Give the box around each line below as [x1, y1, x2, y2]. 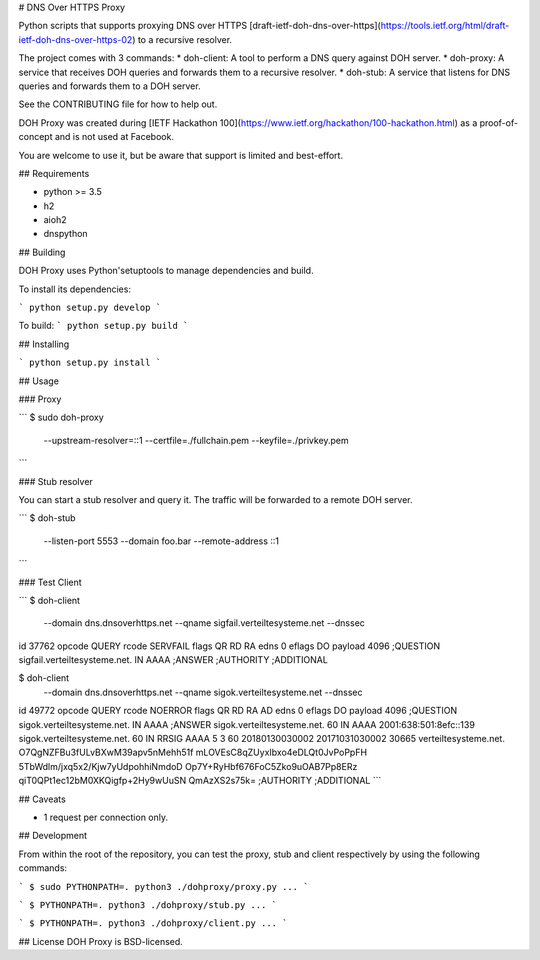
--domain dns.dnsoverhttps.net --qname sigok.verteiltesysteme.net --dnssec [43, 686, 364, 698]
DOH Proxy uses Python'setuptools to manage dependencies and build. [18, 265, 314, 277]
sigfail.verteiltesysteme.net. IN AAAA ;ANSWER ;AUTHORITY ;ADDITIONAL [18, 654, 329, 666]
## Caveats [18, 793, 67, 805]
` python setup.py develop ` [18, 302, 162, 314]
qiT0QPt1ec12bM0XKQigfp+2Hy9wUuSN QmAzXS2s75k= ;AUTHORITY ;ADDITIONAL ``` [18, 775, 382, 787]
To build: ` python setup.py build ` [18, 320, 189, 332]
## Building [18, 246, 66, 258]
